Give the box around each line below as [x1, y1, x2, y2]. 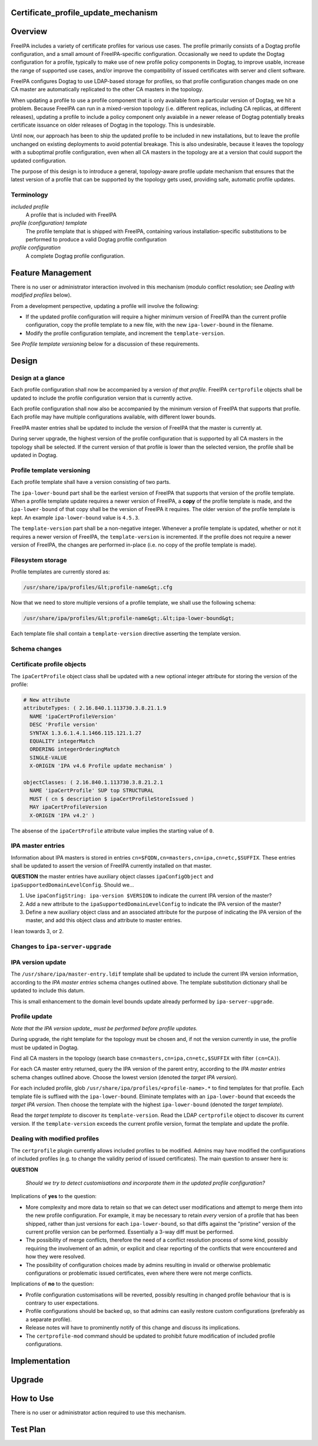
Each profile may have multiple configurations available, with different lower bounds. [11, 413, 216, 420]
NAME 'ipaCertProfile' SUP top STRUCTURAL [29, 787, 154, 794]
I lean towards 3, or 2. [11, 927, 64, 934]
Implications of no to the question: [11, 1281, 94, 1288]
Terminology [11, 191, 48, 199]
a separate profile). [25, 1316, 72, 1323]
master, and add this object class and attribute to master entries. [25, 917, 183, 924]
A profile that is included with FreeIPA [25, 211, 117, 218]
